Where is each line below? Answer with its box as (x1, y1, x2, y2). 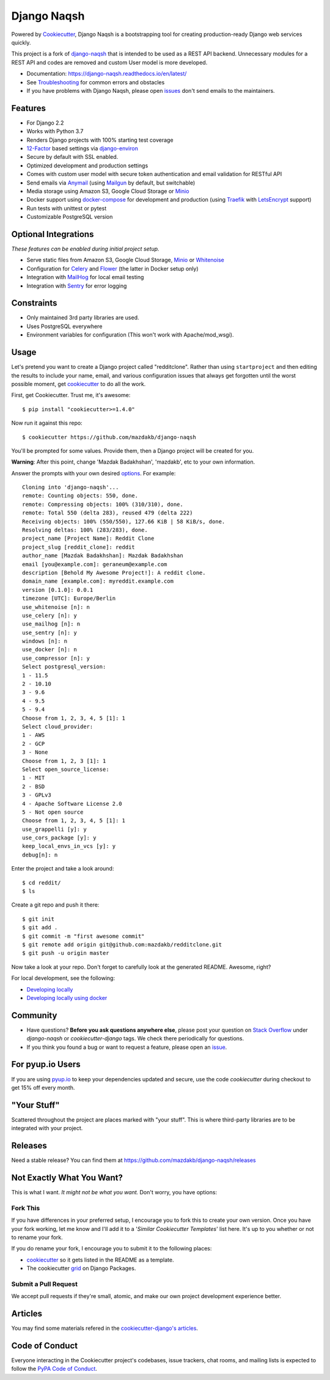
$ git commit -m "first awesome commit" (22, 932, 145, 940)
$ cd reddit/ (22, 879, 61, 886)
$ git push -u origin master (22, 950, 109, 957)
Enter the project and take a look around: (11, 865, 114, 872)
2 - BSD (22, 783, 45, 790)
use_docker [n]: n (22, 646, 78, 653)
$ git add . (22, 924, 58, 931)
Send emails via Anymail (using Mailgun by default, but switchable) (26, 179, 196, 186)
